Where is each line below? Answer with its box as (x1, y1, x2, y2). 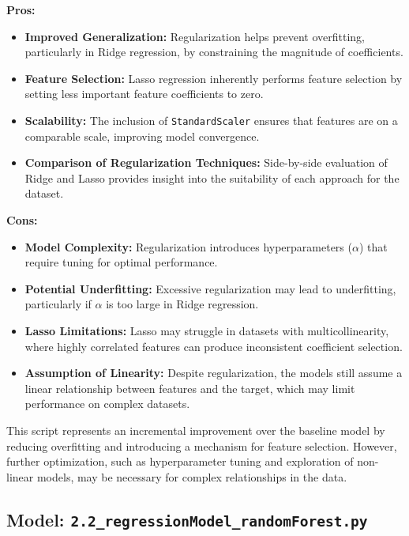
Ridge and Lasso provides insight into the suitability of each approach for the (24, 169, 400, 186)
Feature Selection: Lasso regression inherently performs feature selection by (24, 70, 403, 86)
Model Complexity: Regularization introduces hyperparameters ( (24, 238, 352, 255)
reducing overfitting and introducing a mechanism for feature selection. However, (6, 437, 397, 454)
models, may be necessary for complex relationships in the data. (36, 468, 347, 485)
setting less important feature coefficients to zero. (24, 85, 264, 102)
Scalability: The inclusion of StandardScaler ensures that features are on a (24, 111, 398, 128)
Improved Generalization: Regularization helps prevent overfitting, (24, 28, 366, 44)
